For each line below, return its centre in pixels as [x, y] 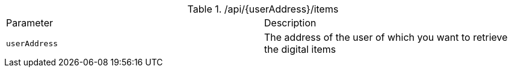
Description [290, 23]
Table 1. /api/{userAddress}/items [263, 9]
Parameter [29, 23]
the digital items [300, 49]
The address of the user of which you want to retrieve [386, 37]
